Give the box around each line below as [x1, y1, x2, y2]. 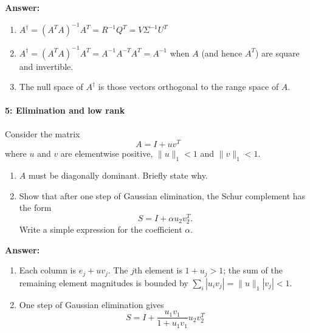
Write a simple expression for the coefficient [19, 223, 182, 236]
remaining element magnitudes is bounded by [19, 276, 188, 289]
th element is [134, 264, 182, 276]
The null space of [19, 80, 83, 93]
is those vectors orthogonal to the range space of [98, 80, 279, 93]
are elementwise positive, [60, 147, 153, 160]
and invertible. [19, 60, 74, 72]
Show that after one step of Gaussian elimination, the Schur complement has [19, 189, 306, 202]
